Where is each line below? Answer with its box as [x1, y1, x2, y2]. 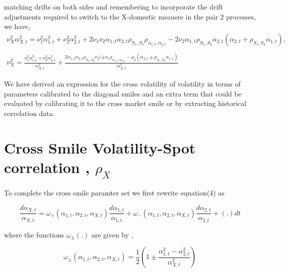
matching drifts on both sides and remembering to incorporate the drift [4, 1, 223, 11]
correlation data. [4, 107, 55, 118]
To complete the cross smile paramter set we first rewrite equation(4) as [4, 187, 224, 198]
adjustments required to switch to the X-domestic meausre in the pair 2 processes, [4, 11, 256, 21]
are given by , [91, 229, 133, 239]
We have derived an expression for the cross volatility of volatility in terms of [4, 78, 241, 89]
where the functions [4, 229, 64, 239]
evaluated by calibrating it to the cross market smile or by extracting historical [4, 98, 246, 108]
